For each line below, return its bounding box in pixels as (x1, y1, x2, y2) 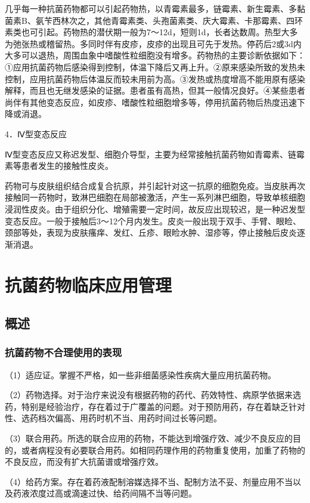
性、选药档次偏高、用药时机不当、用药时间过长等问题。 (5, 412, 222, 424)
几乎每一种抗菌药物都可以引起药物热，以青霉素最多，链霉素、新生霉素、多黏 (5, 2, 305, 14)
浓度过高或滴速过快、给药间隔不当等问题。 (29, 487, 197, 499)
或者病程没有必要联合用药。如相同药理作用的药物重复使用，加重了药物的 (21, 443, 305, 456)
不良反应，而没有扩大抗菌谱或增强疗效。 (5, 455, 163, 468)
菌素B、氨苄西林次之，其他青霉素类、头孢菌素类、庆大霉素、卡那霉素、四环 (5, 14, 303, 26)
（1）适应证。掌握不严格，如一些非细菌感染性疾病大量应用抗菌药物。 (5, 368, 276, 381)
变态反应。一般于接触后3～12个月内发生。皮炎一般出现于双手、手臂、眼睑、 (5, 214, 301, 227)
